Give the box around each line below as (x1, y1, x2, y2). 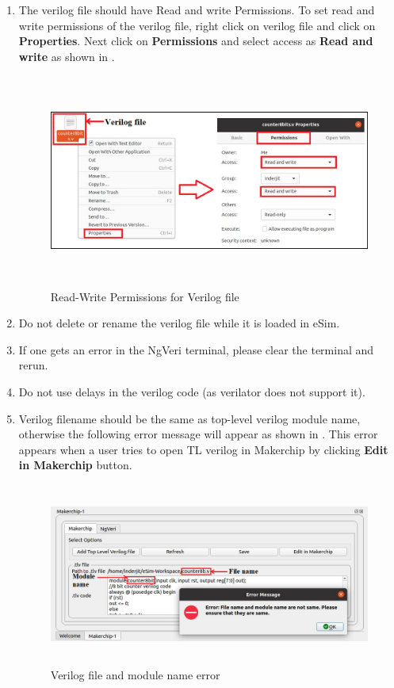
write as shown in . (18, 48, 115, 64)
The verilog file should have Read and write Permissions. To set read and (18, 2, 375, 17)
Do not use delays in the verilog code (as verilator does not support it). (18, 383, 365, 399)
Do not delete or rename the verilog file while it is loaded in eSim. (18, 315, 340, 331)
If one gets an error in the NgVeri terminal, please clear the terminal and (18, 341, 374, 357)
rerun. (18, 357, 48, 373)
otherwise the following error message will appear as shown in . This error (18, 426, 378, 442)
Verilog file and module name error (50, 667, 220, 683)
